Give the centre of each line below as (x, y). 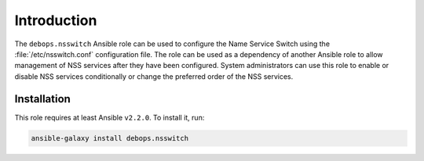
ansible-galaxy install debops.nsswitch (110, 138)
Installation (42, 99)
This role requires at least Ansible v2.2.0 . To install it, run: (110, 117)
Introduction (56, 20)
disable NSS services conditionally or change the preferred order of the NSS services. (154, 76)
